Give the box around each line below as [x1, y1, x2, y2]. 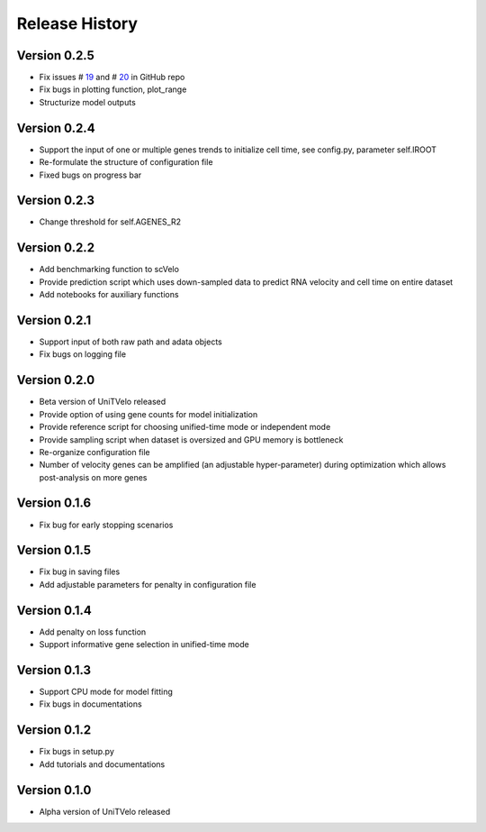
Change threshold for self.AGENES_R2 [39, 216, 182, 227]
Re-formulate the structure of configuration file [39, 157, 213, 168]
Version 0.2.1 [16, 312, 92, 328]
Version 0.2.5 [16, 48, 94, 63]
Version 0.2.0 [16, 372, 95, 388]
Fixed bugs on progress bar [39, 169, 142, 180]
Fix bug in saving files [39, 566, 121, 577]
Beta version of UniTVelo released [39, 397, 166, 407]
